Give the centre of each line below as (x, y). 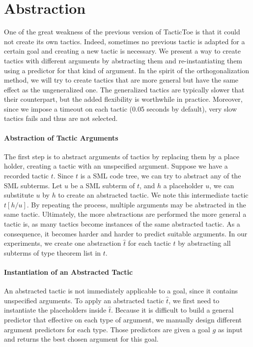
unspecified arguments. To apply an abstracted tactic (84, 300)
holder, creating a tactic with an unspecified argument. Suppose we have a (116, 166)
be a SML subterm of (103, 185)
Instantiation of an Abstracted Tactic (69, 272)
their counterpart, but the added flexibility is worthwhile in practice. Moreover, (123, 99)
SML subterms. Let (33, 185)
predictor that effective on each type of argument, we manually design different (123, 319)
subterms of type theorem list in (53, 252)
